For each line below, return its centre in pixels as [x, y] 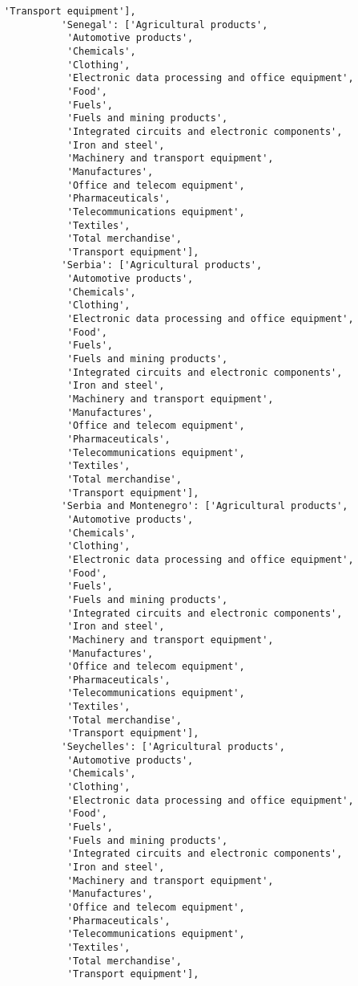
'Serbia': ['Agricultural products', [162, 265]
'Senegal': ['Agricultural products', [165, 24]
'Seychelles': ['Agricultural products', [173, 747]
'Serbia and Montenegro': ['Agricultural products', [205, 506]
